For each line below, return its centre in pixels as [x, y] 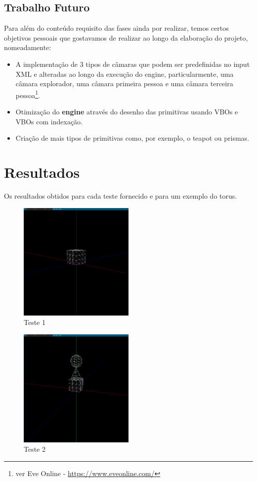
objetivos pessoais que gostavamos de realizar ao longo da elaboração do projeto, [126, 37]
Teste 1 [35, 322]
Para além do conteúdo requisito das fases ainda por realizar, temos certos [116, 28]
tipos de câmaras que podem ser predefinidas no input [168, 64]
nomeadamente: [28, 47]
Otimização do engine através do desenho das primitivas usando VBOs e [127, 112]
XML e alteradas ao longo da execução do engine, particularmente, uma [125, 74]
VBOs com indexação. [49, 121]
